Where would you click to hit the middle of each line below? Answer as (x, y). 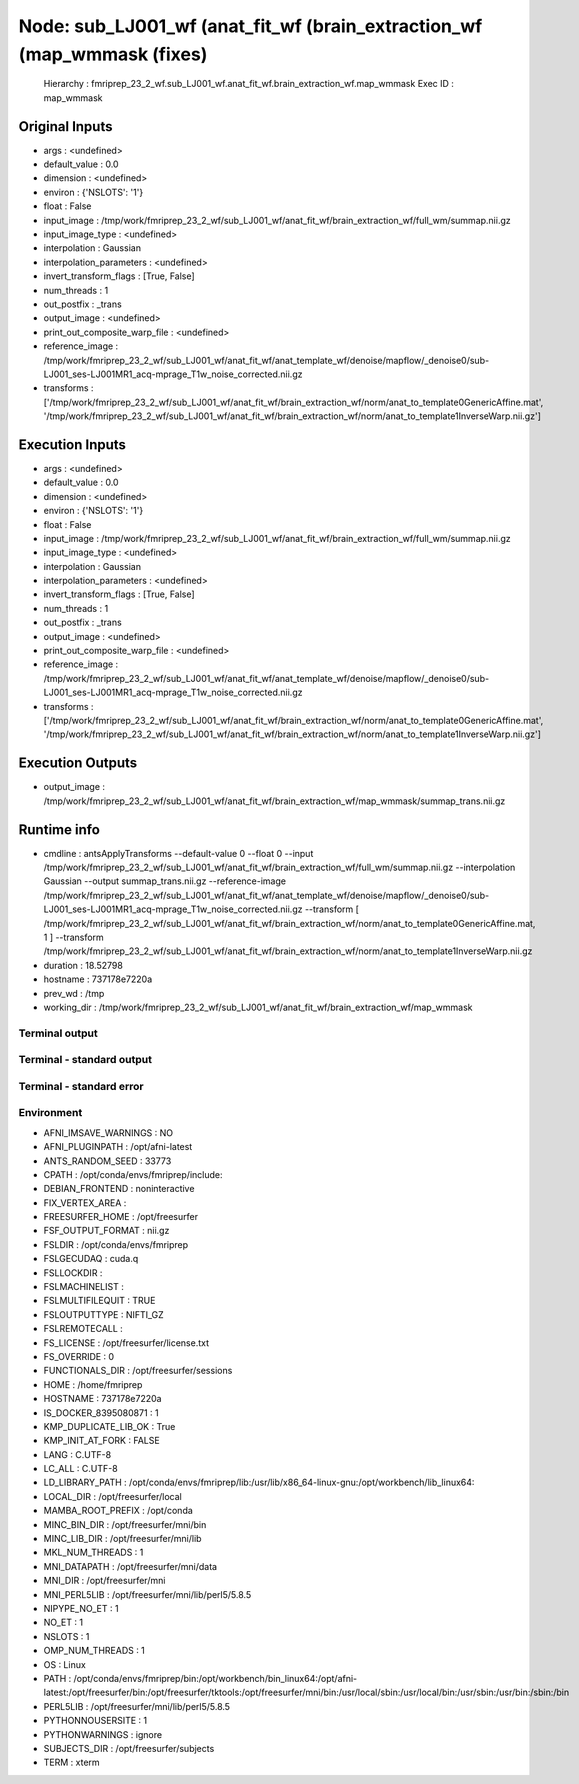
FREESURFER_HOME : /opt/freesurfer (121, 1217)
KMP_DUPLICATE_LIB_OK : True (109, 1426)
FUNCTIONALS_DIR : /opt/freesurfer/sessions (138, 1371)
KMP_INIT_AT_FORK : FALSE (101, 1441)
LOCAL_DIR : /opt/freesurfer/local (112, 1496)
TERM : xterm (71, 1762)
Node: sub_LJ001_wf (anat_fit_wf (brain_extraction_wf (250, 26)
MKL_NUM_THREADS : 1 (93, 1552)
